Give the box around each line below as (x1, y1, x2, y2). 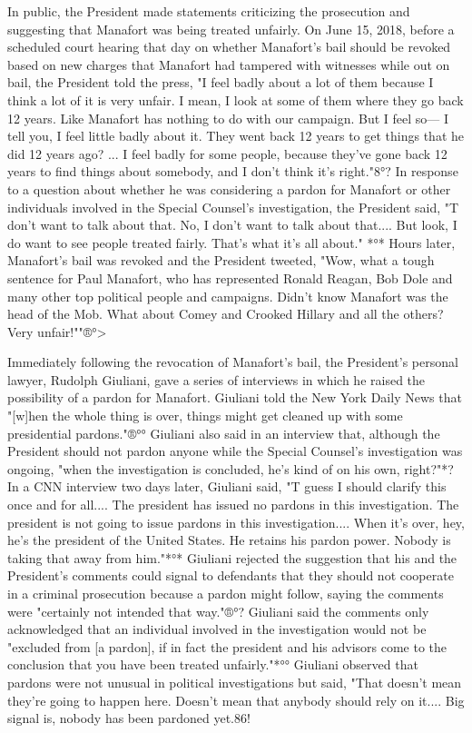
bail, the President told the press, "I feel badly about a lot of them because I (7, 73, 434, 92)
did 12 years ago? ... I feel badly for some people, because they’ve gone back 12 (7, 144, 447, 163)
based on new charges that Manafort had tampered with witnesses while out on (7, 54, 450, 74)
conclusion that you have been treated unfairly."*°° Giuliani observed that (7, 655, 418, 674)
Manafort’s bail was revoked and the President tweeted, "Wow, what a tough (7, 251, 435, 270)
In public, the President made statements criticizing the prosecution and (7, 2, 410, 20)
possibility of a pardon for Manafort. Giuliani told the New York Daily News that (7, 388, 462, 407)
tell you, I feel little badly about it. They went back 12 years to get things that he (7, 126, 465, 145)
